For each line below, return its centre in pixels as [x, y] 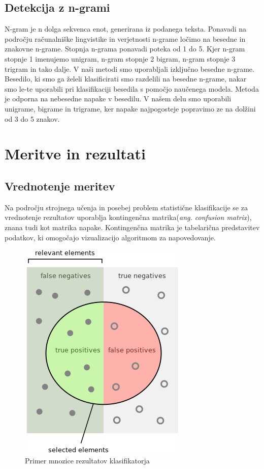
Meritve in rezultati [75, 154]
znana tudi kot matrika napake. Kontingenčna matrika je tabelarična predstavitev [132, 227]
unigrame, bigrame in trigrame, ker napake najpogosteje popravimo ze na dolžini [130, 108]
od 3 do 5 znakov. [32, 118]
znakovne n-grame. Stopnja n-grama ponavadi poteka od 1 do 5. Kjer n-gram [125, 49]
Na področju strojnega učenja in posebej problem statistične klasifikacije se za [126, 207]
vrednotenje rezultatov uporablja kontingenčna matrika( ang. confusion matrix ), [128, 217]
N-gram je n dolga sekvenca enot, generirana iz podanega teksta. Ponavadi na [126, 29]
